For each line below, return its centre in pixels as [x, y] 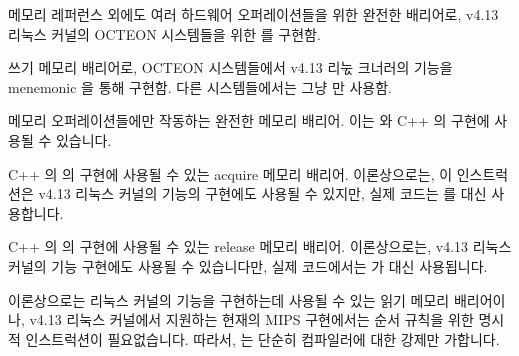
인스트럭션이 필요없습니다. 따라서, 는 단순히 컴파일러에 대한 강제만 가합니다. [262, 338]
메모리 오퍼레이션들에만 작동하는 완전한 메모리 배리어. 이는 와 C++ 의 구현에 [249, 120]
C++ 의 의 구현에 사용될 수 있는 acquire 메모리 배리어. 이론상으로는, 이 [230, 173]
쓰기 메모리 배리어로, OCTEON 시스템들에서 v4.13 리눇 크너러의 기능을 [230, 67]
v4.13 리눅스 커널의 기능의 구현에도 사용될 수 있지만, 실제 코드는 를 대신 [262, 193]
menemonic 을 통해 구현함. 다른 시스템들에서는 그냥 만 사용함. [200, 86]
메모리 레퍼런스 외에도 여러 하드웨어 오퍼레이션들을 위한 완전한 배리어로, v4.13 [253, 14]
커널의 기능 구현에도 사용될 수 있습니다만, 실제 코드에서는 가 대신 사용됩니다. [248, 265]
